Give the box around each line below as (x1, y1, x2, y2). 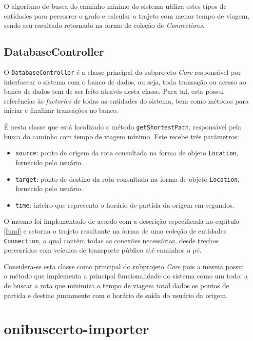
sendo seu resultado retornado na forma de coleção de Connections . (4, 20, 205, 30)
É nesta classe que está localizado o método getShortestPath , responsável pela (4, 122, 241, 132)
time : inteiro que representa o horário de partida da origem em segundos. (15, 199, 234, 210)
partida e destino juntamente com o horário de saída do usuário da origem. (4, 290, 228, 300)
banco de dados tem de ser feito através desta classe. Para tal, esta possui (4, 86, 224, 96)
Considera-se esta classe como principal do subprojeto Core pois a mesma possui (4, 261, 244, 271)
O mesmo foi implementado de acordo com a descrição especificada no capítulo (4, 216, 239, 226)
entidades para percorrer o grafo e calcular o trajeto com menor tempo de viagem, (4, 10, 250, 21)
